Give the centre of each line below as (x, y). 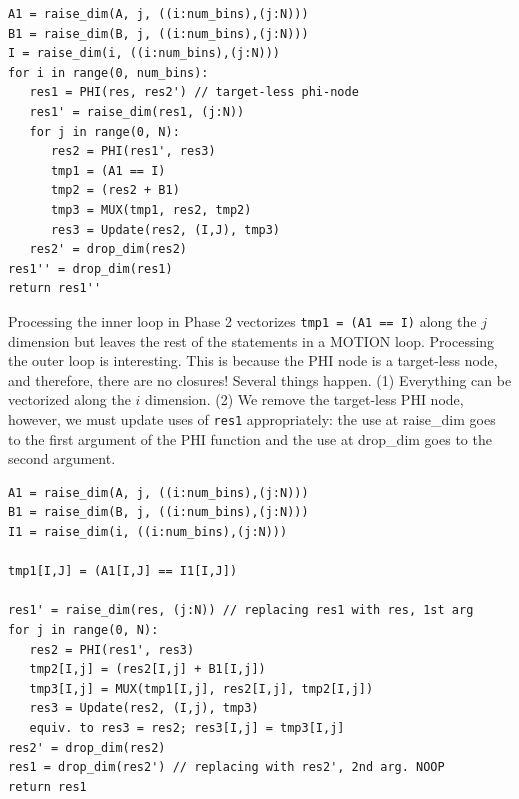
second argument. (62, 458)
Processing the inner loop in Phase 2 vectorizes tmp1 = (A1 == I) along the (242, 320)
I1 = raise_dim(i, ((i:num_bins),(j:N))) (148, 531)
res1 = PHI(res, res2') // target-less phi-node (194, 92)
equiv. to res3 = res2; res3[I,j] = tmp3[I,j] (187, 727)
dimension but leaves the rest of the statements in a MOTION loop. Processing (251, 340)
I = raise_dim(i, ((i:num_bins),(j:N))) (144, 53)
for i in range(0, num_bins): (108, 72)
